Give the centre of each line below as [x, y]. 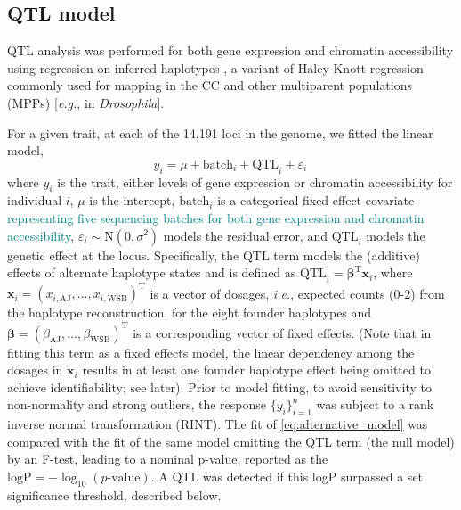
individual [35, 200]
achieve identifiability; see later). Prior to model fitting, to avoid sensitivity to [219, 387]
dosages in [35, 370]
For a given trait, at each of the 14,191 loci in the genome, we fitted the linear [220, 132]
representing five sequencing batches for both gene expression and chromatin [216, 217]
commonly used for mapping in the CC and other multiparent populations [210, 85]
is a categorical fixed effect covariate [316, 200]
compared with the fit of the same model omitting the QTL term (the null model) [231, 441]
